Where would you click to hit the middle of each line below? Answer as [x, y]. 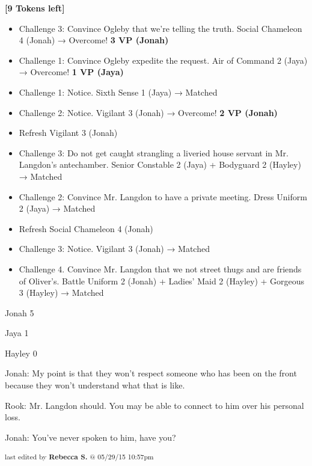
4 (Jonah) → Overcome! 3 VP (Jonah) [94, 40]
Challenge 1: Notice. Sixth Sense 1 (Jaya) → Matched [118, 92]
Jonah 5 [20, 312]
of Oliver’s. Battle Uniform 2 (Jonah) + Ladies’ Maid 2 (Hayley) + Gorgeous [162, 281]
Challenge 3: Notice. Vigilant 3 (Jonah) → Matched [114, 249]
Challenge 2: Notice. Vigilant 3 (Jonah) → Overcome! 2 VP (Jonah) [148, 112]
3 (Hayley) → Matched [61, 293]
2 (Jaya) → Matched [57, 208]
